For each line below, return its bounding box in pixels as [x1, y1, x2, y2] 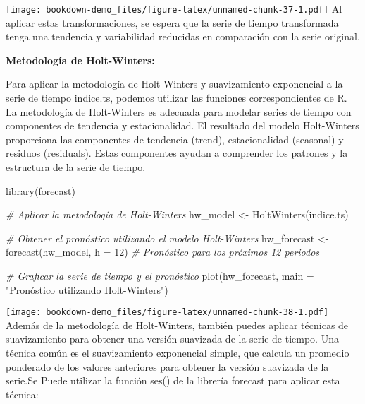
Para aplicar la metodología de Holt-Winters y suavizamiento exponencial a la [6, 76, 343, 91]
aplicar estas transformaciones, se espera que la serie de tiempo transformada [6, 15, 339, 30]
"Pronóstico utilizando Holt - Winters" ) [6, 282, 168, 297]
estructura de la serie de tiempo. [6, 160, 146, 174]
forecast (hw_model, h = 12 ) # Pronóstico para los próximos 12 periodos [6, 244, 320, 259]
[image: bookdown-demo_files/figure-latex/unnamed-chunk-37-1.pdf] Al [6, 1, 342, 16]
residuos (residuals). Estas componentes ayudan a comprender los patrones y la [6, 145, 348, 160]
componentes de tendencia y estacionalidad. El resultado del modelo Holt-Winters [6, 118, 359, 133]
